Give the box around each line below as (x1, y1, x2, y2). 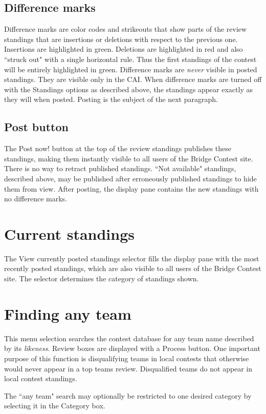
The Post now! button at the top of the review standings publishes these (4, 143, 232, 154)
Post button (4, 119, 69, 135)
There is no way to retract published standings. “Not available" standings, (4, 163, 236, 174)
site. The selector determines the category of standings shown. (4, 273, 199, 284)
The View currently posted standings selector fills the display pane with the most (4, 253, 259, 263)
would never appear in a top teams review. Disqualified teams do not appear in (4, 363, 253, 374)
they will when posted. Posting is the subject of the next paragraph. (4, 94, 218, 105)
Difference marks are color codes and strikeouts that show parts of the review (4, 24, 247, 34)
